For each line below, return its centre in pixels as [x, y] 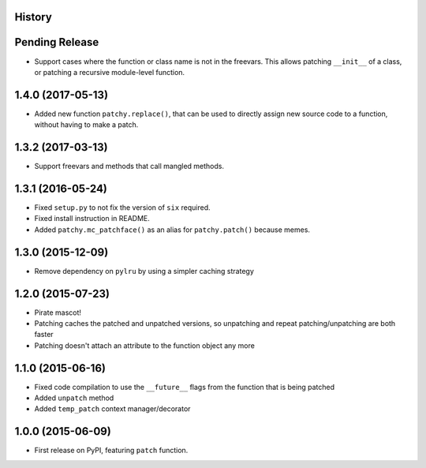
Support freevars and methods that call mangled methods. [129, 167]
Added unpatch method [74, 398]
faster [44, 335]
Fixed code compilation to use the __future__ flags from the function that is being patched [185, 387]
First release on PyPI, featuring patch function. [111, 451]
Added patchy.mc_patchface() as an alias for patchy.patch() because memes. [172, 230]
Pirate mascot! [58, 313]
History [34, 17]
